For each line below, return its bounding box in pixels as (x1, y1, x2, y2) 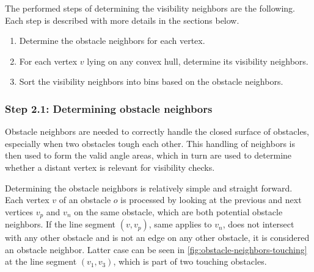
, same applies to (148, 218, 212, 231)
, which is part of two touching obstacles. (113, 255, 267, 268)
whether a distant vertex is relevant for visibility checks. (5, 160, 215, 173)
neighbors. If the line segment (5, 218, 116, 231)
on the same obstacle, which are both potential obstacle (74, 205, 283, 218)
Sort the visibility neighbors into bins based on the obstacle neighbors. (19, 75, 283, 88)
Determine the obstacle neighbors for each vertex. (19, 34, 205, 47)
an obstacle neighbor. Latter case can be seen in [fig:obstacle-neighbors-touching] (5, 243, 307, 256)
